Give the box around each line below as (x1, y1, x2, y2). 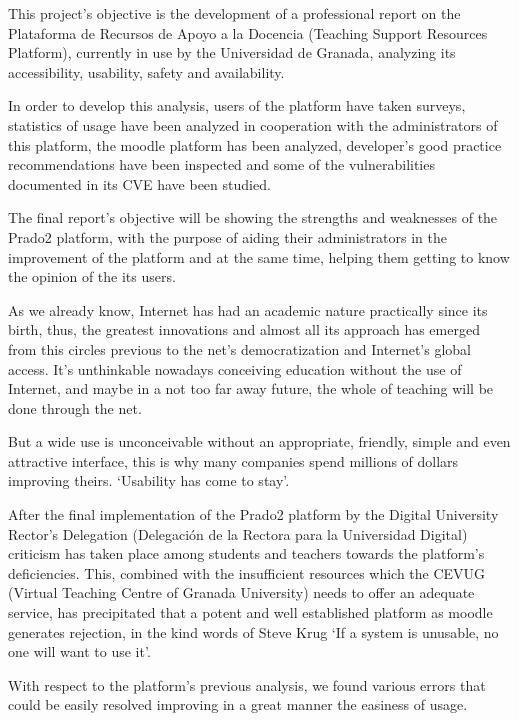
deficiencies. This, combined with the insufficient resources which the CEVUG (8, 562, 486, 583)
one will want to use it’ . (8, 641, 151, 662)
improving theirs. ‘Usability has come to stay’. (8, 470, 290, 491)
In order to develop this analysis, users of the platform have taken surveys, (8, 95, 466, 116)
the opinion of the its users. (8, 266, 176, 287)
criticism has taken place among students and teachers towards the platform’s (8, 543, 485, 564)
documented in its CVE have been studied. (8, 173, 271, 194)
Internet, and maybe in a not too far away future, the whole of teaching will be (8, 378, 494, 399)
